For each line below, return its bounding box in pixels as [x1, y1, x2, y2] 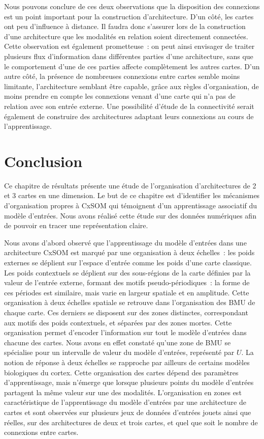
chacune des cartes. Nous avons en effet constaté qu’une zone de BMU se [4, 337, 231, 347]
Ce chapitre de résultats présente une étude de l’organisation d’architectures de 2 [4, 180, 256, 190]
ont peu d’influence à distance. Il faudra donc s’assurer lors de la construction [4, 21, 246, 32]
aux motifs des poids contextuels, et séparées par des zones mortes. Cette [4, 317, 232, 327]
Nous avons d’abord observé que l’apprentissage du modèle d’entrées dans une [4, 237, 247, 248]
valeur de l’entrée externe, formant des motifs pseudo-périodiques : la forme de [4, 277, 250, 288]
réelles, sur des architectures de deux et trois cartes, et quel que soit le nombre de [4, 417, 258, 427]
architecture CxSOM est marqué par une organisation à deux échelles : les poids [4, 247, 255, 258]
